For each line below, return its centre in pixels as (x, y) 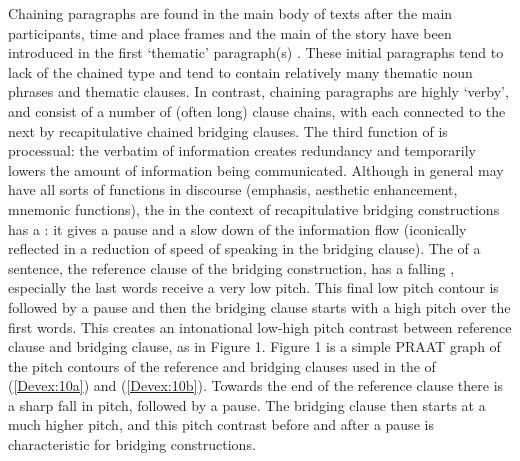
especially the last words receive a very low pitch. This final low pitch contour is (253, 287)
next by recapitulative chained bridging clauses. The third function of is (228, 130)
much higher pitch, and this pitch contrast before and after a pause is (221, 424)
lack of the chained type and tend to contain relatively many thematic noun (240, 71)
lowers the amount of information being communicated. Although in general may (256, 169)
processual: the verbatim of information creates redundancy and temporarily (242, 150)
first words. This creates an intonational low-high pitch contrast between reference (260, 326)
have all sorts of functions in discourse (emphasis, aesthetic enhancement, (233, 189)
